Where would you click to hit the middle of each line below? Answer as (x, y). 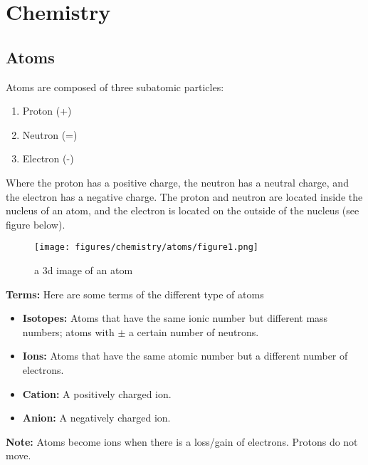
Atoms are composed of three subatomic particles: (115, 87)
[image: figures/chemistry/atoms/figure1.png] (146, 247)
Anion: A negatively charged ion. (96, 418)
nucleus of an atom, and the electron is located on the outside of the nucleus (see (183, 210)
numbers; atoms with (68, 331)
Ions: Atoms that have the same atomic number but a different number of (185, 356)
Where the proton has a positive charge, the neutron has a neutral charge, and (177, 182)
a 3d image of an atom (84, 270)
